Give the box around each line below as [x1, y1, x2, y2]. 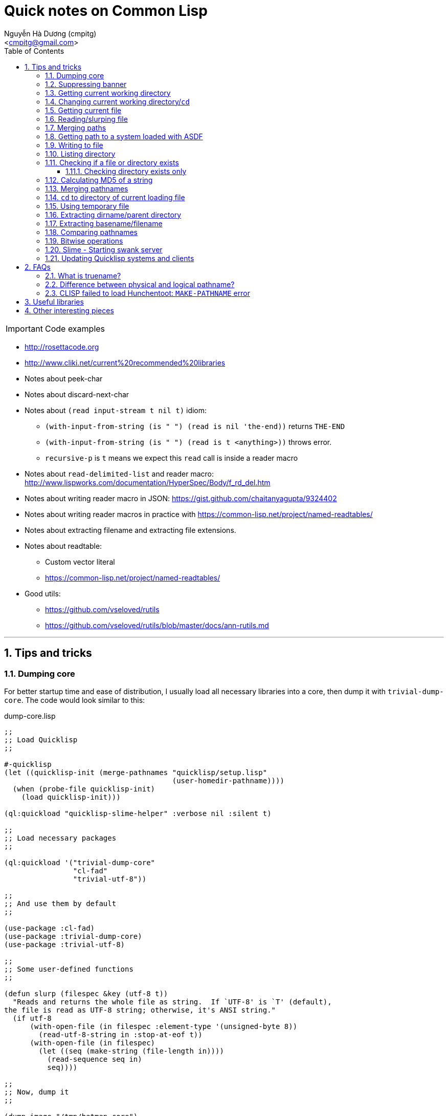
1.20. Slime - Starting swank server [45, 245, 163, 254]
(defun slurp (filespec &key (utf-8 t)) [4, 989, 168, 998]
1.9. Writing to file [45, 140, 103, 149]
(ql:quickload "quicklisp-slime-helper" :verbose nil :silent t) [4, 809, 272, 818]
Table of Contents [4, 46, 64, 55]
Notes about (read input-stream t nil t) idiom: [25, 405, 207, 415]
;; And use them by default [4, 899, 117, 908]
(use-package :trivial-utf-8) [4, 940, 125, 949]
